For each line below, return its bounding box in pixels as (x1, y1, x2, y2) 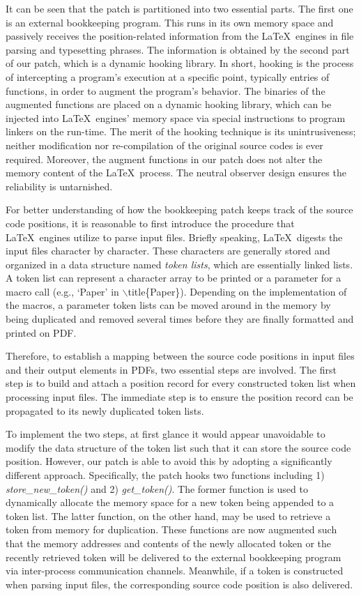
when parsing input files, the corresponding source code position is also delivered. (6, 576, 353, 591)
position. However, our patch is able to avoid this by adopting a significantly (6, 454, 332, 468)
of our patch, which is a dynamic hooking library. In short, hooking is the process (6, 56, 354, 70)
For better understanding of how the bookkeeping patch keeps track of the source (6, 202, 353, 217)
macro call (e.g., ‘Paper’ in (6, 284, 119, 298)
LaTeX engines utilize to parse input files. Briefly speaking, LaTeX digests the (6, 229, 343, 244)
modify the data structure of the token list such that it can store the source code (6, 440, 351, 454)
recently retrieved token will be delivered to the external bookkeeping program (6, 549, 341, 564)
